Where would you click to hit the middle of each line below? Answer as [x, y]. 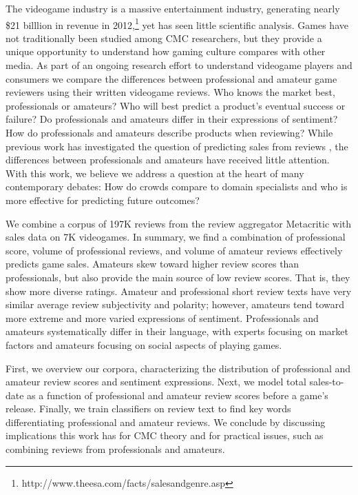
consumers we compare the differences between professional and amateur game [171, 78]
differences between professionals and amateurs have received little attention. [168, 160]
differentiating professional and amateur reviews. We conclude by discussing [166, 422]
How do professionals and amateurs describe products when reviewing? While [169, 132]
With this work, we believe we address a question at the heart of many [155, 173]
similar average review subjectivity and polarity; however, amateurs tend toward [175, 304]
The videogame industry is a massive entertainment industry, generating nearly [173, 8]
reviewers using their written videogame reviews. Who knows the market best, [170, 92]
